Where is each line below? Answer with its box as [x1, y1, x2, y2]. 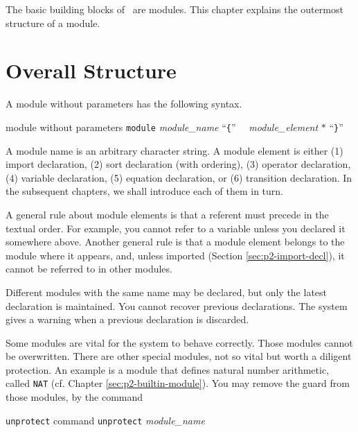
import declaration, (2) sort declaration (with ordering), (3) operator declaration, [6, 157, 351, 171]
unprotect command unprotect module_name [6, 413, 205, 427]
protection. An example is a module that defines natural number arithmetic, [6, 362, 329, 377]
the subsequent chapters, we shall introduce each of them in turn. [6, 184, 283, 198]
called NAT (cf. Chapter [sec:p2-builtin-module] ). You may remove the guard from [6, 376, 350, 390]
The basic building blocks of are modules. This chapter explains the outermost [6, 2, 343, 16]
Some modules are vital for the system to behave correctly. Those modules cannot [6, 335, 353, 349]
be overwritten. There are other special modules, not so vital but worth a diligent [6, 349, 352, 363]
